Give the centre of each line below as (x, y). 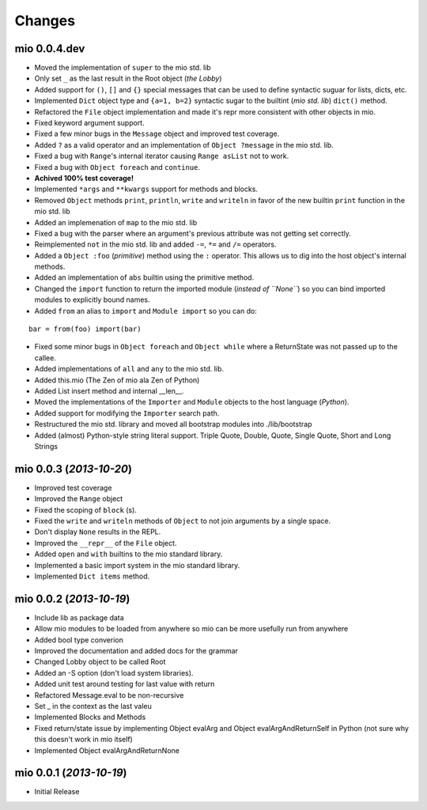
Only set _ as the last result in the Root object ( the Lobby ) (128, 78)
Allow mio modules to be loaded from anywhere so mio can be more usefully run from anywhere (191, 629)
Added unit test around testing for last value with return (125, 684)
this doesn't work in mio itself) (84, 740)
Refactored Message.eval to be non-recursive (109, 695)
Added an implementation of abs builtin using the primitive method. (144, 277)
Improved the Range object (79, 499)
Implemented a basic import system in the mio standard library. (137, 565)
